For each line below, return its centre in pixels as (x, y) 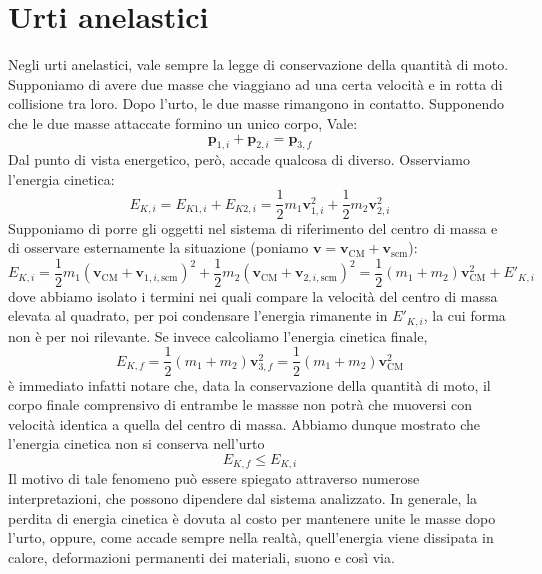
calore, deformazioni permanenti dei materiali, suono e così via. (201, 556)
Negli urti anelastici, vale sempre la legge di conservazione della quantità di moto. (258, 64)
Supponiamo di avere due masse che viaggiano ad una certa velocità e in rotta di (255, 83)
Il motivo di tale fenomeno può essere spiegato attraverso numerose (214, 478)
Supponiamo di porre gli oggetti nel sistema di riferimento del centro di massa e (253, 227)
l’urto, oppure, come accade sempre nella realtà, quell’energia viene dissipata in (251, 537)
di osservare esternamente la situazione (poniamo (158, 247)
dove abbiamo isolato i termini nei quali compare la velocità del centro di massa (253, 295)
